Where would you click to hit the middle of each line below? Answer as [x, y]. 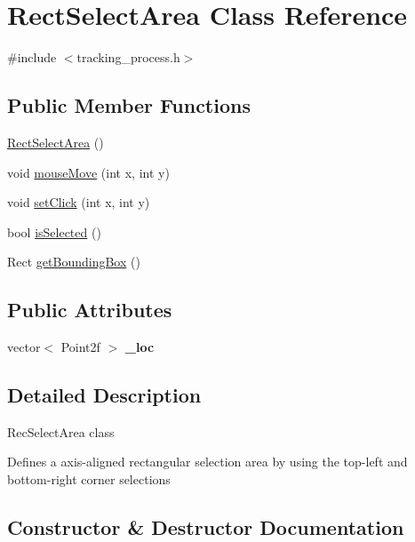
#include [32, 57]
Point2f [80, 347]
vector [24, 347]
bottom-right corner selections [89, 479]
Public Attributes [90, 310]
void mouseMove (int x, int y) [88, 172]
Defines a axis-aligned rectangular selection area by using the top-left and [207, 462]
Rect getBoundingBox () [74, 262]
